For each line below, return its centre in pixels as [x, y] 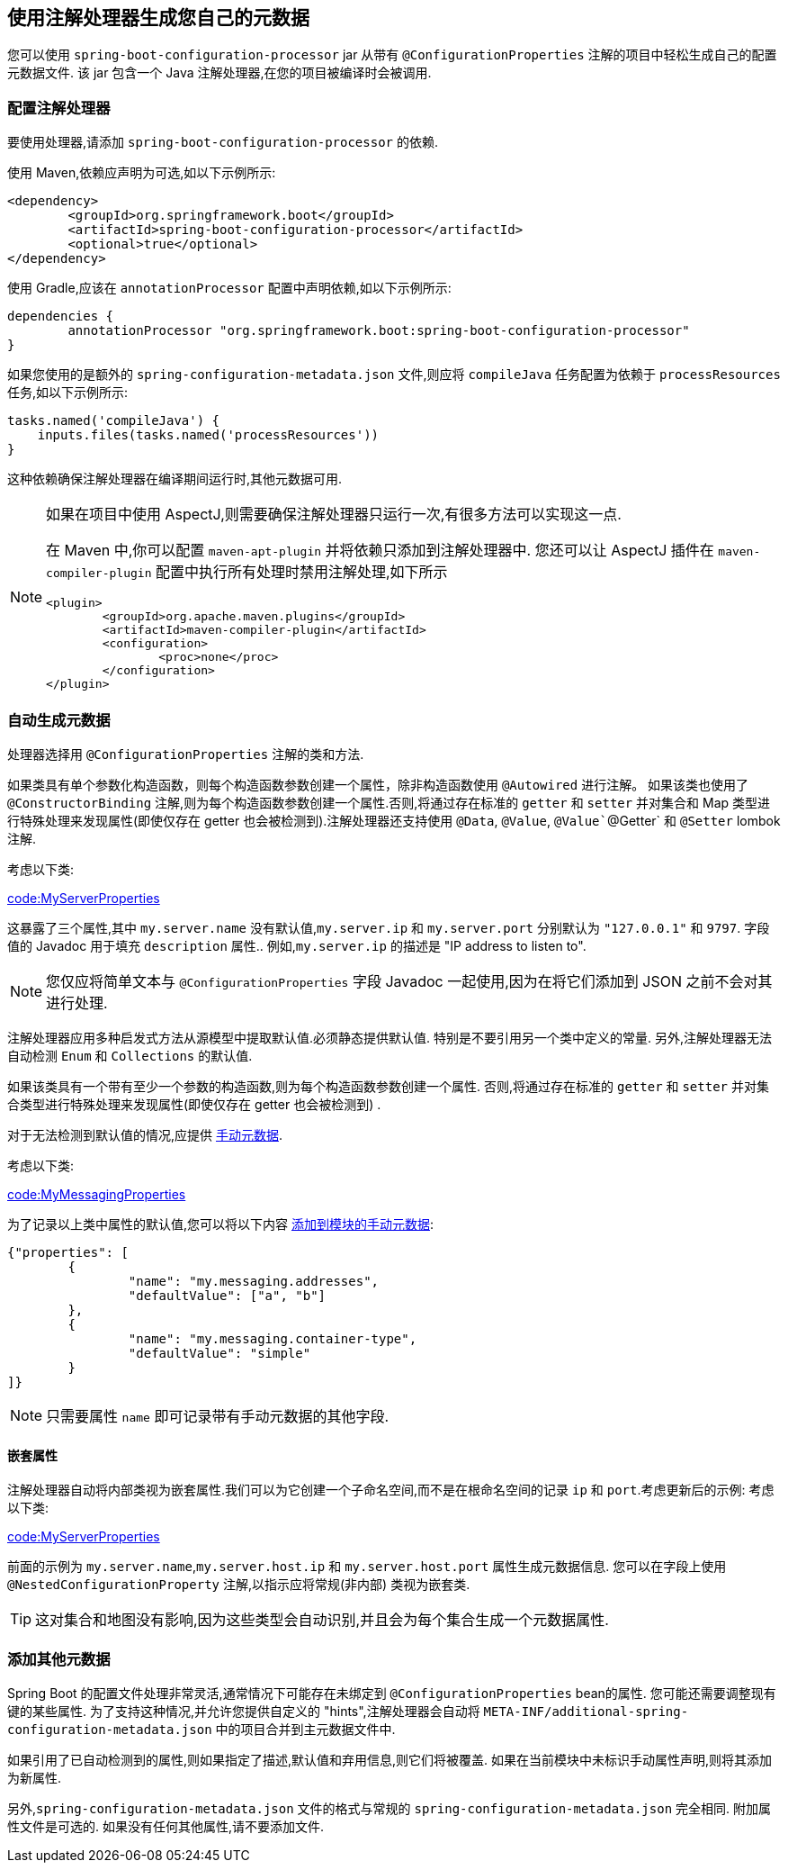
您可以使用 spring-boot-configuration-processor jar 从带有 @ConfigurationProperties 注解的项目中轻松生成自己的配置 [392, 55]
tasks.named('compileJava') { [114, 421]
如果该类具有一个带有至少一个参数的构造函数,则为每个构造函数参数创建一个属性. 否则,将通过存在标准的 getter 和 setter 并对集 [388, 1086]
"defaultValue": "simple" [219, 1353]
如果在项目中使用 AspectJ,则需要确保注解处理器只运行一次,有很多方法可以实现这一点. [334, 515]
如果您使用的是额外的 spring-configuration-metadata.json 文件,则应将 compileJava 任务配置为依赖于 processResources [394, 375]
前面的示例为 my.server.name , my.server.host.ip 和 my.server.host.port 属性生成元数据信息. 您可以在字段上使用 [367, 1567]
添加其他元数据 [59, 1659]
